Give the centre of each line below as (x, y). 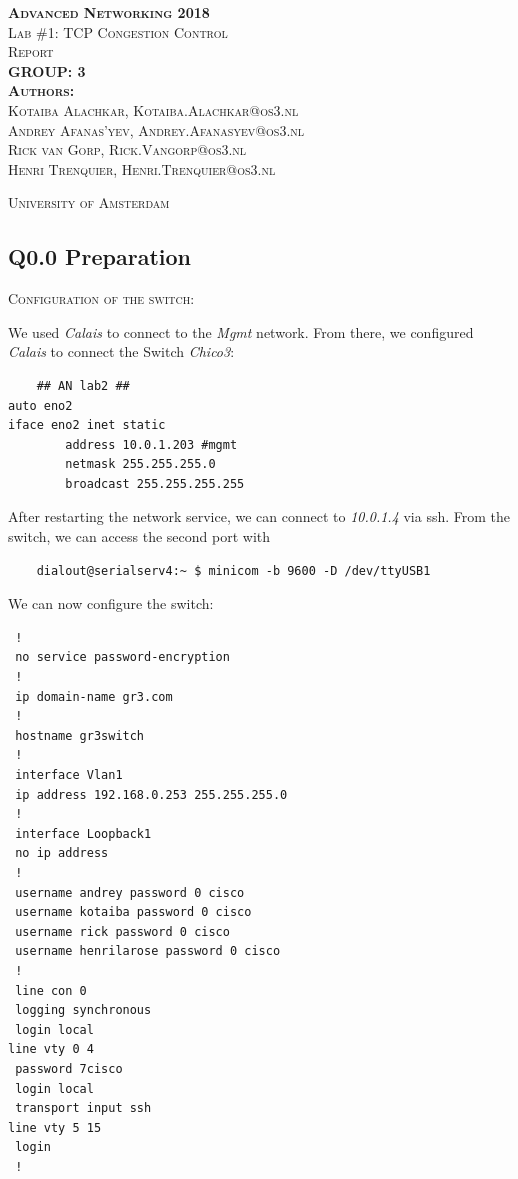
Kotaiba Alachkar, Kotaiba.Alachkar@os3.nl (153, 109)
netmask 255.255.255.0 (140, 464)
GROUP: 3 (47, 70)
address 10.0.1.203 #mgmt (151, 444)
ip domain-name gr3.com (94, 696)
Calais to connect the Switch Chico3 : (121, 351)
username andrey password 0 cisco (130, 892)
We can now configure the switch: (111, 603)
